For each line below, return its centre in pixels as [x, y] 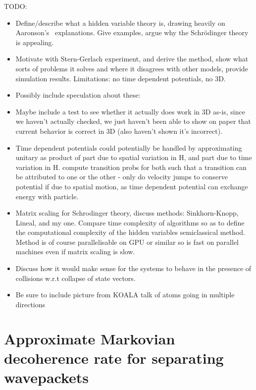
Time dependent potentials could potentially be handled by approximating [129, 147]
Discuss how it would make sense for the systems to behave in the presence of [133, 268]
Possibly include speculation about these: [78, 95]
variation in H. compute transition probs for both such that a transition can [131, 167]
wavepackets [47, 377]
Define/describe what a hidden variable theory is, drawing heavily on [120, 23]
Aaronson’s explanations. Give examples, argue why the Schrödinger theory [132, 32]
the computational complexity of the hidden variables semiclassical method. [130, 232]
